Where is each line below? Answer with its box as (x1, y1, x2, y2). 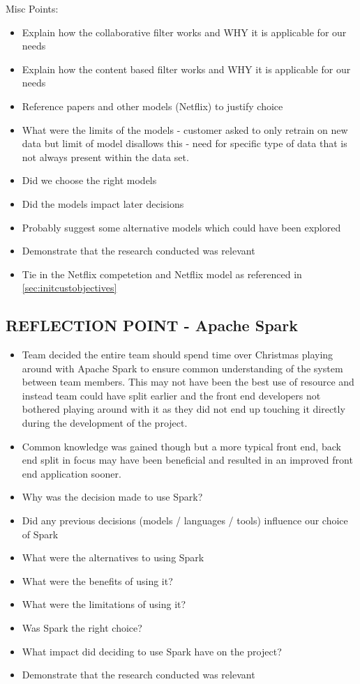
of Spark (22, 526, 59, 541)
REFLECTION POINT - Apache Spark (6, 314, 299, 336)
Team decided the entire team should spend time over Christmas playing (22, 347, 333, 362)
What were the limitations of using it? (22, 597, 186, 611)
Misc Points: (6, 1, 59, 15)
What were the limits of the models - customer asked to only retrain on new (22, 122, 348, 137)
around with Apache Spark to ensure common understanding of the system (22, 360, 343, 375)
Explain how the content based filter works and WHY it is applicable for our (22, 61, 351, 76)
